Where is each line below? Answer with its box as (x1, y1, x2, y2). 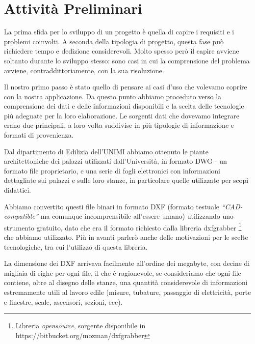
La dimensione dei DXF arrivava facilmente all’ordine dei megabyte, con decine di (4, 258, 250, 268)
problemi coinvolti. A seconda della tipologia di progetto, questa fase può (4, 36, 224, 46)
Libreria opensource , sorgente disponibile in (15, 320, 146, 331)
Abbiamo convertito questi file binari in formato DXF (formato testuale (4, 201, 219, 211)
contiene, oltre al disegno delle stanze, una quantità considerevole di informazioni (4, 277, 248, 287)
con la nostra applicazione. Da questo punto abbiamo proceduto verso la (4, 91, 222, 101)
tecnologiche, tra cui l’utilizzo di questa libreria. (4, 241, 148, 252)
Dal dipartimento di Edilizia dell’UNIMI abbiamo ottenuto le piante (4, 146, 208, 156)
